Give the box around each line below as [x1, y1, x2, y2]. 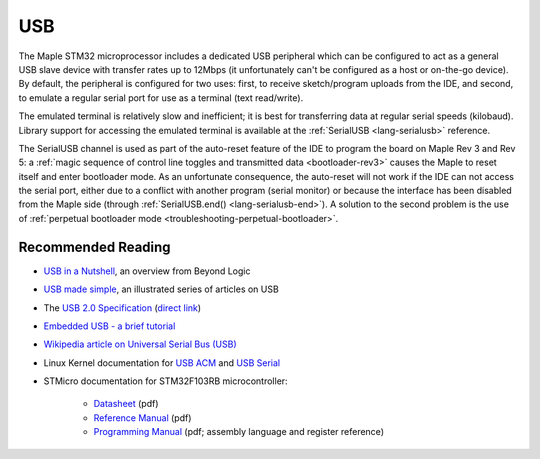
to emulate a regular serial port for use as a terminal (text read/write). [18, 91, 304, 104]
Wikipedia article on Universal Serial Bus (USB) [43, 338, 237, 350]
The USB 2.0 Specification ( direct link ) [43, 301, 202, 314]
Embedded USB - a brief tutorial [43, 320, 176, 332]
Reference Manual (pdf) [93, 411, 192, 424]
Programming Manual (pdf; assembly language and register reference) [93, 426, 385, 438]
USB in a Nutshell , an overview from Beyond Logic [43, 265, 251, 277]
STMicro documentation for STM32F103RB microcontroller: [43, 375, 289, 387]
